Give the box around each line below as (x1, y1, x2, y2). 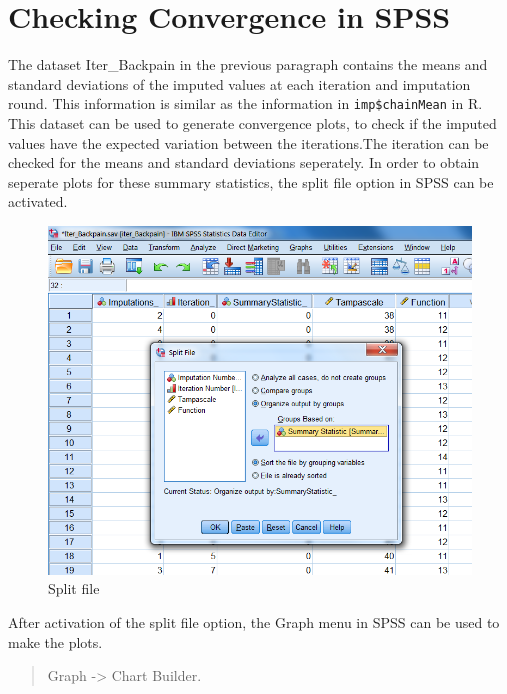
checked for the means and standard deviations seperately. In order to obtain (8, 152, 480, 173)
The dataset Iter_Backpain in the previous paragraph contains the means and (8, 54, 488, 75)
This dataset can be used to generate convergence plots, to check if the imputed (8, 112, 497, 133)
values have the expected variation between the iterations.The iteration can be (8, 132, 489, 153)
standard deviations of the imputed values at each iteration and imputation (8, 73, 471, 94)
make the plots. (8, 631, 103, 652)
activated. (8, 191, 68, 212)
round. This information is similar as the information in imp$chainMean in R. (8, 93, 483, 114)
